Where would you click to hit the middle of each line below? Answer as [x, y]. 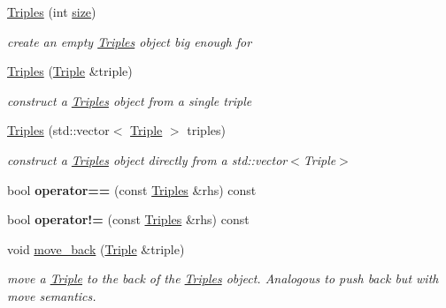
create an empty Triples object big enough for [130, 41]
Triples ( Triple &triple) [70, 71]
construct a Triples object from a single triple [130, 100]
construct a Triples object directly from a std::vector [147, 159]
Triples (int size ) [52, 11]
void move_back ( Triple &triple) [96, 248]
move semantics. [52, 295]
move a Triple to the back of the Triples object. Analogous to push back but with [223, 278]
